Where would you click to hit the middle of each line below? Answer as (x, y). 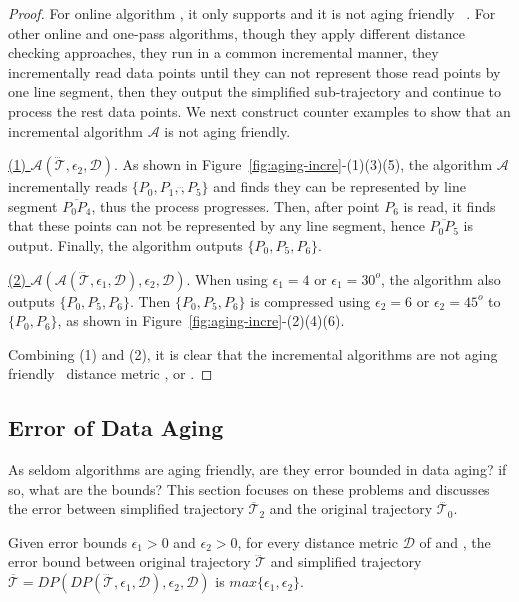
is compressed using (310, 300)
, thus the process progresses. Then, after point (235, 205)
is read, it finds (449, 205)
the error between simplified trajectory (126, 508)
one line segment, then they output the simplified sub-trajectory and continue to (255, 91)
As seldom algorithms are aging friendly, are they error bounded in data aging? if (257, 469)
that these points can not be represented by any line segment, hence (216, 225)
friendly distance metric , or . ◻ (110, 373)
